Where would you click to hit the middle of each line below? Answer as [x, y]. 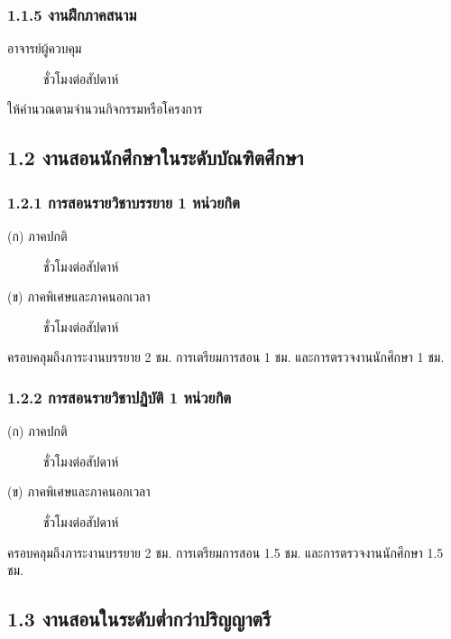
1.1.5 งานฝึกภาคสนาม [72, 14]
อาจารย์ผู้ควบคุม [45, 48]
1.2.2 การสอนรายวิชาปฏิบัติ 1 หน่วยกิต [120, 397]
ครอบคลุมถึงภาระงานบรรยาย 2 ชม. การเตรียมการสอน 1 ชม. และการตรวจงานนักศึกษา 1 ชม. [226, 357]
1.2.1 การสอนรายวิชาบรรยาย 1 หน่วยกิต [124, 202]
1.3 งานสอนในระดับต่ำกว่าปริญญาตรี [139, 619]
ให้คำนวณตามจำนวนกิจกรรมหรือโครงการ [105, 109]
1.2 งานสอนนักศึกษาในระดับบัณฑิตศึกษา [156, 157]
